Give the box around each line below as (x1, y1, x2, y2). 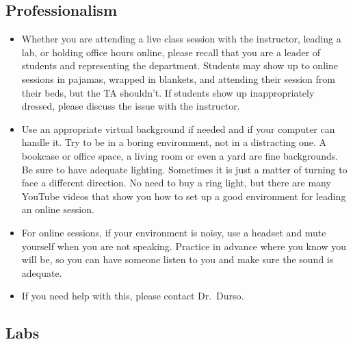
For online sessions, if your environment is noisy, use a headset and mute (21, 225, 326, 239)
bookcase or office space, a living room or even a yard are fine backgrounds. (21, 148, 339, 162)
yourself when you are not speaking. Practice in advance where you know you (21, 238, 346, 253)
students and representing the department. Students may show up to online (21, 58, 338, 73)
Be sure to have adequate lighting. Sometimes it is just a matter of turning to (21, 162, 348, 176)
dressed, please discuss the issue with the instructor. (21, 99, 240, 113)
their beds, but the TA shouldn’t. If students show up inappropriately (21, 85, 315, 99)
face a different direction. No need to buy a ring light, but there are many (21, 175, 331, 190)
